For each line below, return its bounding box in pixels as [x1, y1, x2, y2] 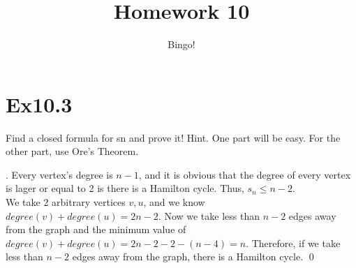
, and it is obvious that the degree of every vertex [138, 167, 351, 181]
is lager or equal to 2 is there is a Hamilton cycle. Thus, [6, 181, 244, 195]
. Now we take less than [158, 208, 260, 223]
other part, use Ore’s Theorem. [6, 144, 139, 158]
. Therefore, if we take [246, 235, 341, 250]
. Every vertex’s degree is [6, 167, 113, 181]
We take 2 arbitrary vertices [6, 195, 126, 209]
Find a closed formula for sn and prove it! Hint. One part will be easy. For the [6, 130, 341, 144]
